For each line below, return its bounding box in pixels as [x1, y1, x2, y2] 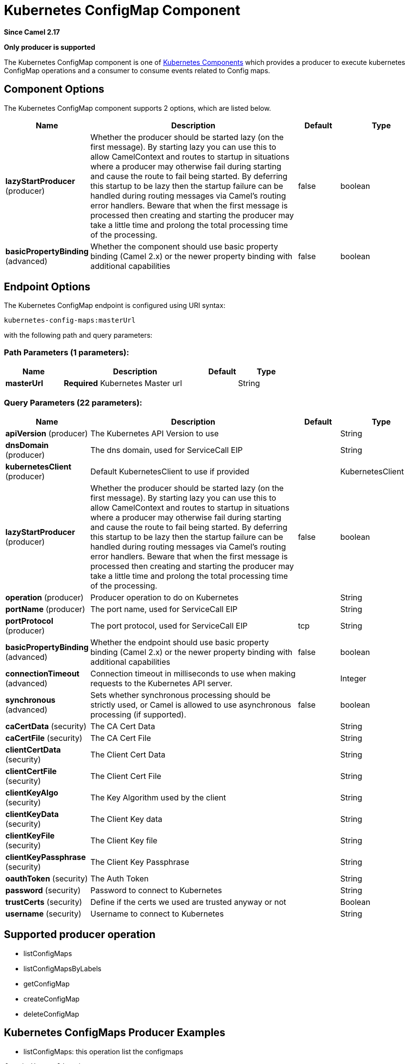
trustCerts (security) [5, 897, 82, 907]
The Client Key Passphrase [90, 857, 189, 867]
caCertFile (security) [5, 733, 82, 743]
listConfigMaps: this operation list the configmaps [23, 1047, 184, 1056]
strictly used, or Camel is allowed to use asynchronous [90, 699, 291, 710]
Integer [340, 673, 367, 683]
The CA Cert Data [90, 721, 155, 731]
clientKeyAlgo [5, 787, 59, 798]
